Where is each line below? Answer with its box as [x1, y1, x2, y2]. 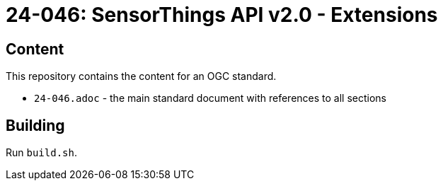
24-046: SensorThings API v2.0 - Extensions [6, 3, 438, 27]
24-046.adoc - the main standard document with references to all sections [34, 92, 386, 105]
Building [6, 116, 65, 134]
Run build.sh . [6, 146, 77, 159]
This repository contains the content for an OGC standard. [6, 70, 277, 83]
